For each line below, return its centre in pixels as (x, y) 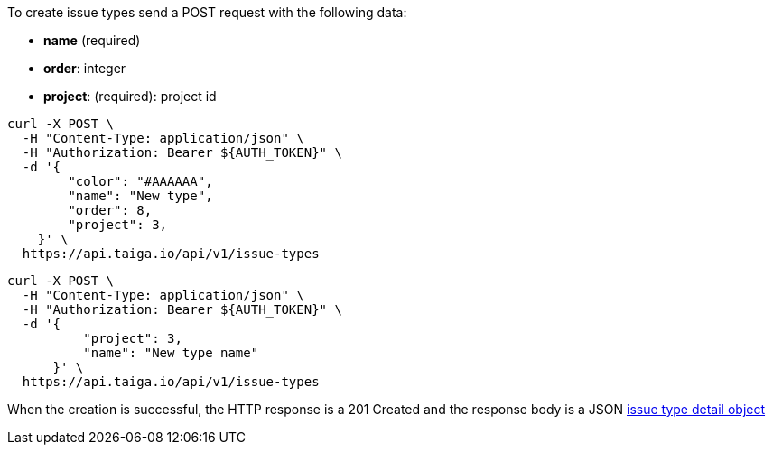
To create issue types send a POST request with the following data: (207, 12)
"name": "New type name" (171, 353)
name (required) (92, 40)
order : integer (85, 68)
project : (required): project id (130, 96)
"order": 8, (110, 210)
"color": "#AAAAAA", (140, 181)
